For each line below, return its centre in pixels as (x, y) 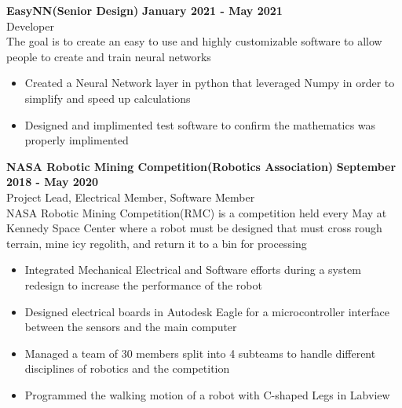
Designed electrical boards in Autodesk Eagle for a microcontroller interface (207, 311)
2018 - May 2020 (53, 182)
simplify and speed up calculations (108, 98)
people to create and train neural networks (109, 56)
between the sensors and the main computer (131, 327)
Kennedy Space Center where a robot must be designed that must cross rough (194, 228)
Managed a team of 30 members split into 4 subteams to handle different (200, 353)
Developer (30, 25)
